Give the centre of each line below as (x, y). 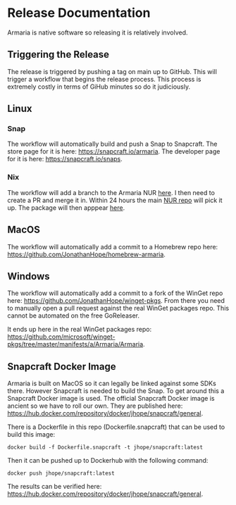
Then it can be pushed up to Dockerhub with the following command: (108, 461)
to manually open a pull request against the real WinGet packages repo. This (118, 308)
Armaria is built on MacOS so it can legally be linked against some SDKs (112, 384)
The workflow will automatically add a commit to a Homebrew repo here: (113, 247)
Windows (29, 276)
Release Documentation (79, 13)
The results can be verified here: (55, 487)
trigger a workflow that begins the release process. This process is (104, 79)
